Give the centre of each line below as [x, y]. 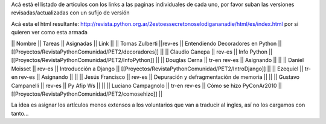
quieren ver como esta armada [49, 33]
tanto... [20, 113]
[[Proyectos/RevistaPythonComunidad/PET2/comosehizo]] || [87, 94]
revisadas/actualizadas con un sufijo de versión [70, 13]
